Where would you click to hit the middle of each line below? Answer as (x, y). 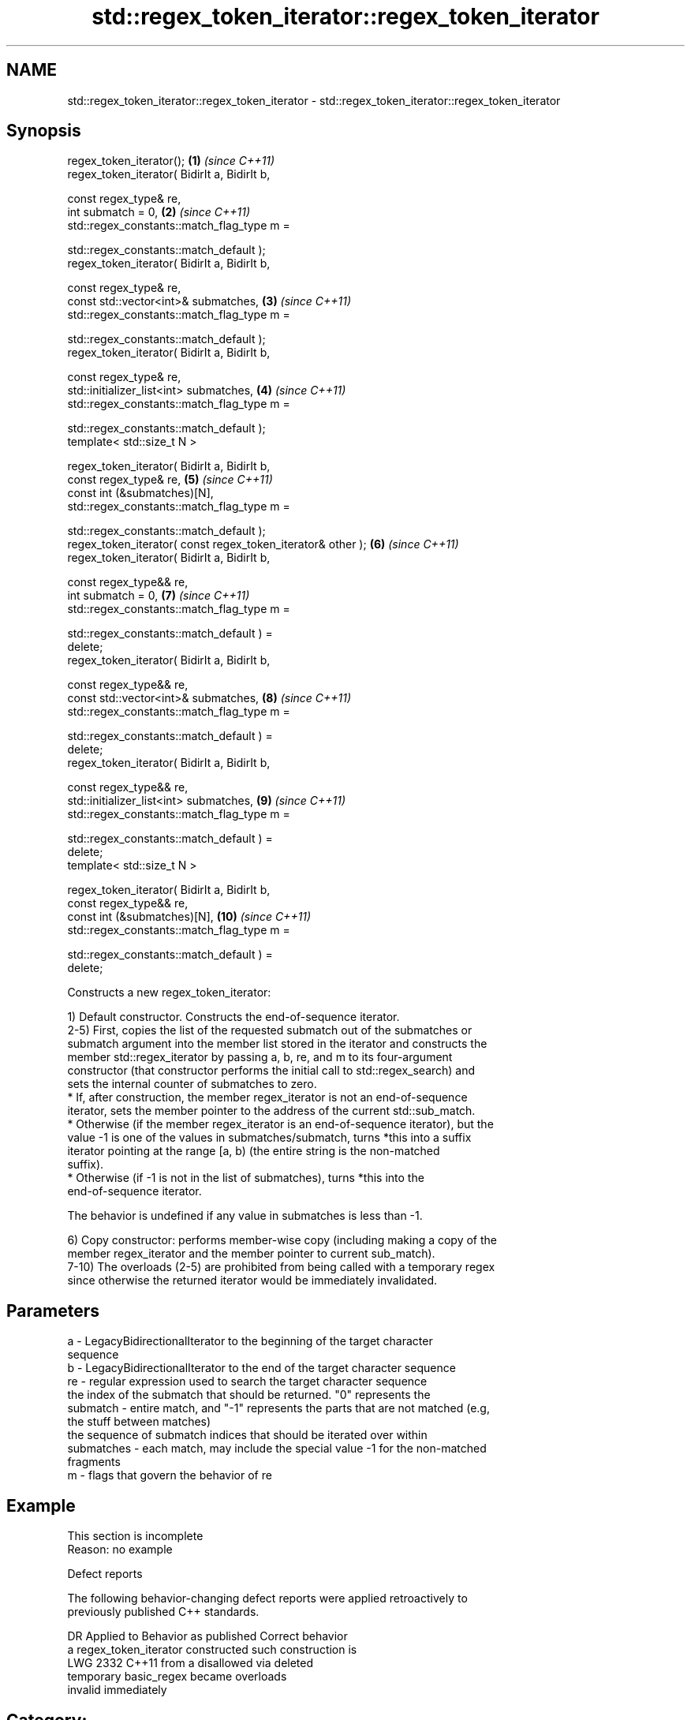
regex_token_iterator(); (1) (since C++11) (171, 161)
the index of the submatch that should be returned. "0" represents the (249, 1395)
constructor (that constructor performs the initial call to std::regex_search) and (271, 1071)
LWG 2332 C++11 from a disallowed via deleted (190, 1663)
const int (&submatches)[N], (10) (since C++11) (189, 917)
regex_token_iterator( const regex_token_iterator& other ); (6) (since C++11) (263, 544)
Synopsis (44, 131)
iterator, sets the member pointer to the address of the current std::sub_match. (271, 1111)
